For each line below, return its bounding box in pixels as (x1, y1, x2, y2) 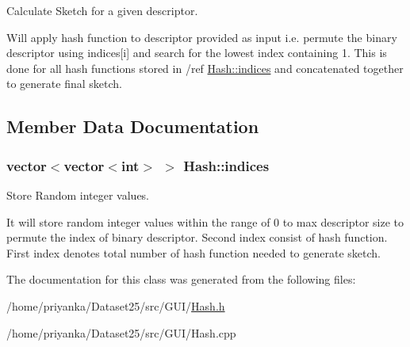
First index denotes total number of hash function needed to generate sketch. (6, 244, 381, 261)
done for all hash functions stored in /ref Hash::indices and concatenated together (6, 59, 404, 76)
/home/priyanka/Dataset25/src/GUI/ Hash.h (6, 297, 225, 314)
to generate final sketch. (6, 75, 122, 92)
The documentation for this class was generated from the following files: (6, 271, 356, 288)
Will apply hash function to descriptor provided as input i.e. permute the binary (6, 29, 397, 45)
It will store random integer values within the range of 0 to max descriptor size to (6, 213, 404, 230)
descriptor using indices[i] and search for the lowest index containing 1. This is (6, 44, 387, 61)
